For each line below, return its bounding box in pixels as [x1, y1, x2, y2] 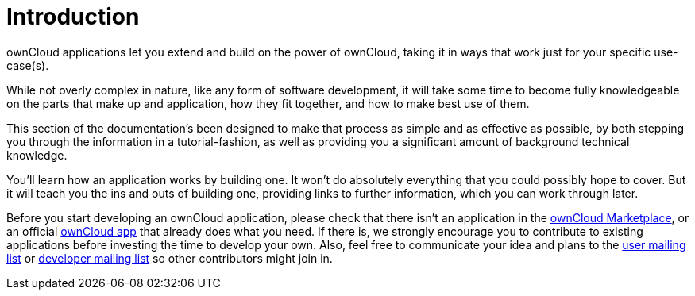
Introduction [6, 3, 140, 30]
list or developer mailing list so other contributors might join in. [6, 251, 333, 265]
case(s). [6, 58, 49, 72]
